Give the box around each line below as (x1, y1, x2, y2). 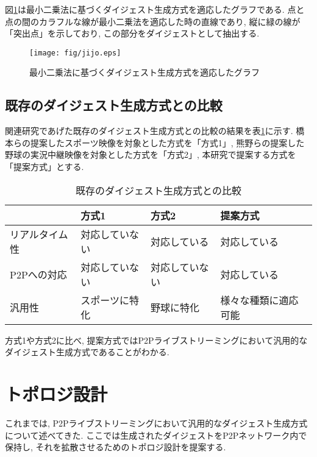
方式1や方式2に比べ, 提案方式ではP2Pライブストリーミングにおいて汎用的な (5, 333, 308, 346)
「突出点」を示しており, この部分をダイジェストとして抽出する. (5, 27, 260, 40)
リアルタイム (10, 227, 68, 241)
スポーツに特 (80, 292, 140, 307)
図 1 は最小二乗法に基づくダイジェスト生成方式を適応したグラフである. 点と (5, 3, 305, 15)
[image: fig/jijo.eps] (29, 48, 121, 57)
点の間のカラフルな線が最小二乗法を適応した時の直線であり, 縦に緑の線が (5, 15, 301, 27)
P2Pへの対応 (10, 267, 67, 282)
